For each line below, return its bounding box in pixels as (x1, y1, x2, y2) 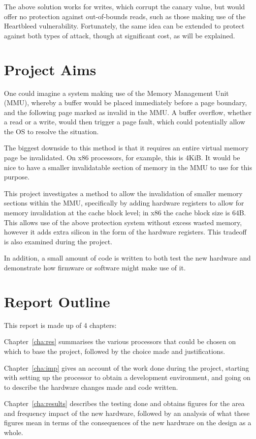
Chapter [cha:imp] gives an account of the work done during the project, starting (4, 362, 249, 373)
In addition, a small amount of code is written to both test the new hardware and (4, 253, 251, 263)
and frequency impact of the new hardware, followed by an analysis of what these (4, 408, 250, 418)
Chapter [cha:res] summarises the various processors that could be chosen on (4, 336, 236, 347)
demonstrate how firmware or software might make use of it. (4, 263, 186, 272)
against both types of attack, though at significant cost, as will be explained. (4, 30, 235, 40)
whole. (4, 427, 23, 438)
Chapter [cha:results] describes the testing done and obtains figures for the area (4, 398, 245, 409)
